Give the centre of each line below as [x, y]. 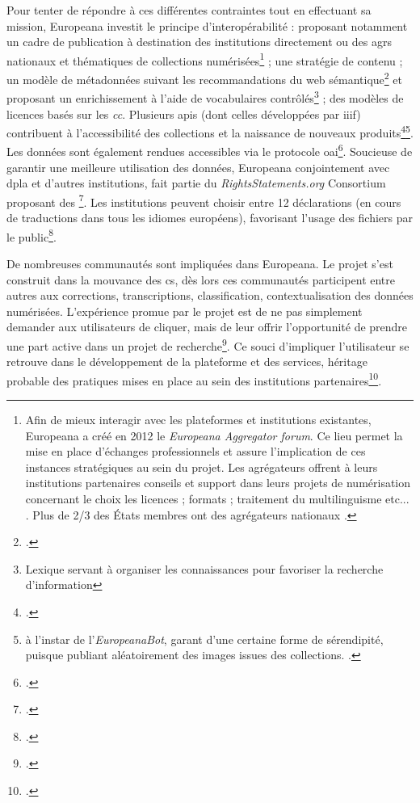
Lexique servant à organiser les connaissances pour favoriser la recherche [204, 568]
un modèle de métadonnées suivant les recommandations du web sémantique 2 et [204, 78]
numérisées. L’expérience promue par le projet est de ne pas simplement [185, 311]
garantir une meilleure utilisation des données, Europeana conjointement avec [198, 167]
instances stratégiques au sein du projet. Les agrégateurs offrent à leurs [202, 467]
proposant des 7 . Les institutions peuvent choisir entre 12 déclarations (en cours [204, 200]
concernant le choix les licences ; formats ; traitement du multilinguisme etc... [217, 498]
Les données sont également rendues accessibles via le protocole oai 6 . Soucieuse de [210, 150]
